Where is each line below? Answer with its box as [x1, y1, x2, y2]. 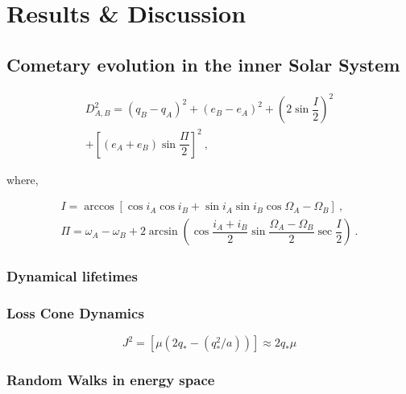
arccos [84, 201, 114, 213]
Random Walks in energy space [6, 370, 215, 390]
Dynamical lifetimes [6, 266, 138, 286]
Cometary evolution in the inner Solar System [6, 51, 400, 76]
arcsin [148, 226, 178, 238]
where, [6, 170, 39, 187]
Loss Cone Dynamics [6, 303, 144, 323]
